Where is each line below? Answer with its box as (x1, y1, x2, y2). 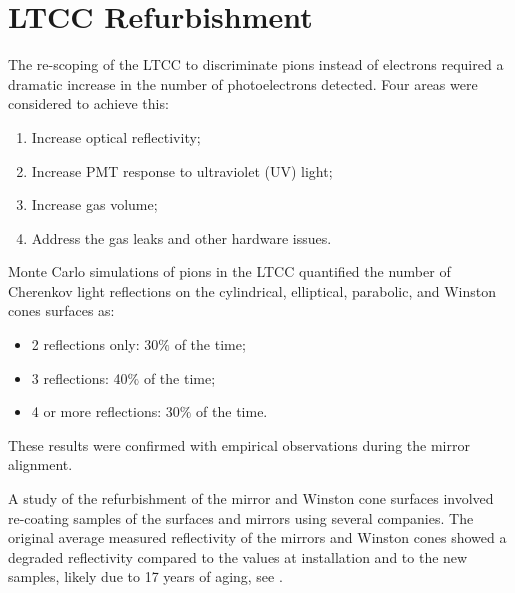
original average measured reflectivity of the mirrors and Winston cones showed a (8, 527, 507, 548)
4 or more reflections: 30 (31, 401, 180, 422)
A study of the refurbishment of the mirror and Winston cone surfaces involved (8, 488, 494, 509)
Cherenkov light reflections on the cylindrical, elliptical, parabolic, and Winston (8, 280, 497, 301)
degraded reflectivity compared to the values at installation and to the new (8, 546, 468, 567)
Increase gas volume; (31, 194, 158, 215)
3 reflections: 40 (31, 367, 128, 388)
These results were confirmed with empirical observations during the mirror (8, 434, 470, 455)
